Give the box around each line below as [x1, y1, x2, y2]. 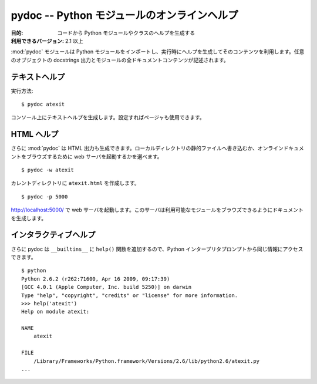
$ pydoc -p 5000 [21, 193, 68, 200]
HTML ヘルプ [11, 129, 59, 139]
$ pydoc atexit [21, 101, 65, 108]
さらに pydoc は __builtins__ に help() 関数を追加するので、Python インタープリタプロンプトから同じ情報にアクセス [11, 245, 303, 252]
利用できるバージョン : [11, 37, 65, 44]
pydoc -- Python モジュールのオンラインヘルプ [11, 9, 238, 22]
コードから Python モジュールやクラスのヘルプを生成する [57, 29, 195, 36]
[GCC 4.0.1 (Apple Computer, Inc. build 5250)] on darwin [21, 284, 192, 291]
